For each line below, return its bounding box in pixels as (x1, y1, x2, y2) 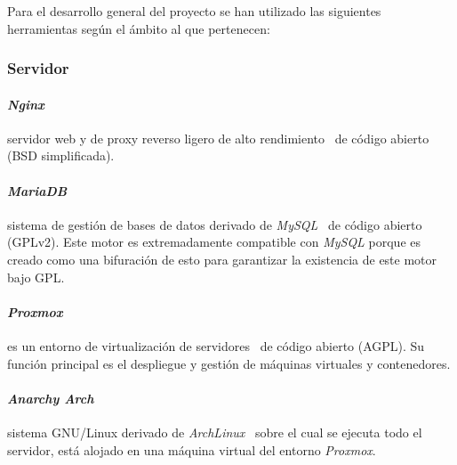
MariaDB (7, 181, 68, 200)
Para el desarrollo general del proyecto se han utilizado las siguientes (7, 2, 381, 20)
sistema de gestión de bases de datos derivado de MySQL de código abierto (7, 215, 422, 233)
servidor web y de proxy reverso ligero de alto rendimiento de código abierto (7, 128, 429, 147)
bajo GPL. (7, 267, 65, 286)
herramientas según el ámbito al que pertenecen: (7, 19, 270, 37)
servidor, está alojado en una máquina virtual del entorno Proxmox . (7, 440, 376, 459)
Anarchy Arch (7, 388, 94, 407)
